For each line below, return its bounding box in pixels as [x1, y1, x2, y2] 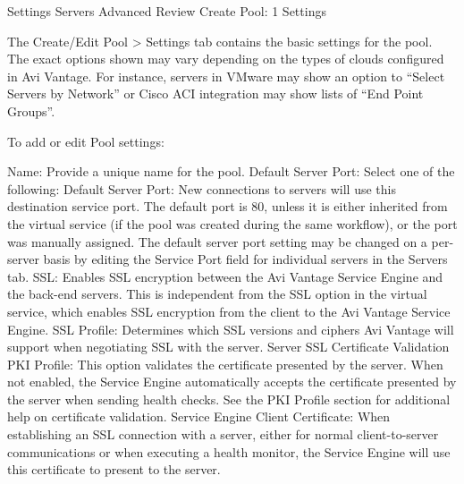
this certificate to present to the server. [7, 460, 221, 479]
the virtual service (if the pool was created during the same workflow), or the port [7, 214, 458, 233]
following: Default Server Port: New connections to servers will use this [7, 179, 396, 198]
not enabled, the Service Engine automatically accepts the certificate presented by [7, 372, 457, 391]
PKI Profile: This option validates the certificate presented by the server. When [7, 354, 443, 373]
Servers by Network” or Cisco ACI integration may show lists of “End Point [7, 84, 424, 103]
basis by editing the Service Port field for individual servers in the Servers [43, 250, 448, 268]
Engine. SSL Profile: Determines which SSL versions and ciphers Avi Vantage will [7, 319, 454, 338]
